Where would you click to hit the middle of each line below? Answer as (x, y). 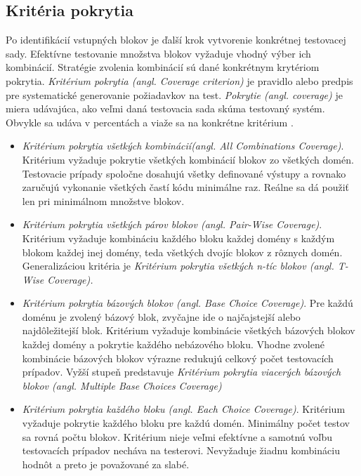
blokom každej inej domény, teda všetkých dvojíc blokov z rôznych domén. (182, 252)
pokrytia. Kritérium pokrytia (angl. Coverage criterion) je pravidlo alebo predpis (179, 80)
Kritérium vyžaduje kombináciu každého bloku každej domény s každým (178, 238)
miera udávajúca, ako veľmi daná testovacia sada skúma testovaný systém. (165, 108)
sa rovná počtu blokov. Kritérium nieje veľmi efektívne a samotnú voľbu (177, 436)
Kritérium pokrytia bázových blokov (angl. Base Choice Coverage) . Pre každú (188, 303)
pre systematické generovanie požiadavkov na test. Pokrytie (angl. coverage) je (174, 94)
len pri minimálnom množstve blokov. (103, 200)
